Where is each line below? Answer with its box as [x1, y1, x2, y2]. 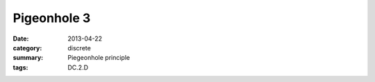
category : [12, 43, 42, 52]
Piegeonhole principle [67, 54, 131, 62]
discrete [67, 43, 92, 52]
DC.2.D [67, 63, 89, 72]
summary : [12, 54, 44, 62]
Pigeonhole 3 [12, 10, 91, 25]
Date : [12, 34, 29, 43]
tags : [12, 63, 28, 72]
